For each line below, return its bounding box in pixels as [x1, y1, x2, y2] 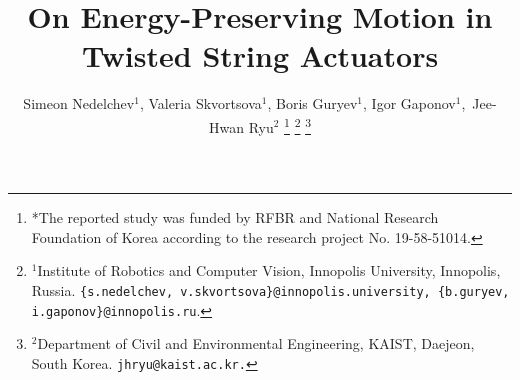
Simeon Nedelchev [23, 93, 135, 114]
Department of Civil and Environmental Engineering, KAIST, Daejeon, [37, 333, 475, 354]
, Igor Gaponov [363, 93, 456, 114]
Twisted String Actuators [81, 35, 439, 76]
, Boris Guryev [267, 93, 358, 114]
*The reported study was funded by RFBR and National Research [31, 207, 439, 228]
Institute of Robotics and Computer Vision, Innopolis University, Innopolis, [37, 260, 501, 281]
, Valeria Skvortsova [139, 93, 262, 114]
